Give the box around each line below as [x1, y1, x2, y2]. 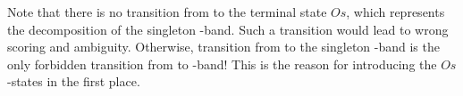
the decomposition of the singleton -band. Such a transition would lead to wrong [7, 20, 449, 38]
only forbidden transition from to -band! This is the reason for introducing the [7, 54, 437, 73]
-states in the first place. [7, 72, 140, 91]
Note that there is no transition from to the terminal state [7, 3, 327, 20]
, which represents [346, 3, 445, 20]
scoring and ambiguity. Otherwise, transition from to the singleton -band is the [7, 37, 440, 56]
